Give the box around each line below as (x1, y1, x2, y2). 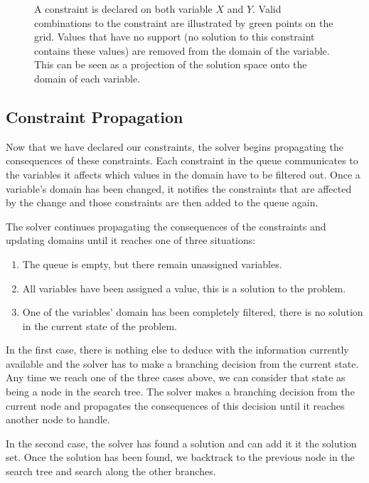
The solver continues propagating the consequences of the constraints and (6, 218, 326, 233)
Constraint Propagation (6, 105, 183, 127)
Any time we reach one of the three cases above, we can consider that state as (6, 370, 346, 385)
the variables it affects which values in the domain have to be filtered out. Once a (6, 166, 360, 181)
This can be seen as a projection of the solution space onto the (34, 57, 307, 72)
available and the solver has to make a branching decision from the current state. (6, 356, 359, 371)
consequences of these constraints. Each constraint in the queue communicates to (6, 153, 358, 168)
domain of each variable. (34, 70, 140, 85)
